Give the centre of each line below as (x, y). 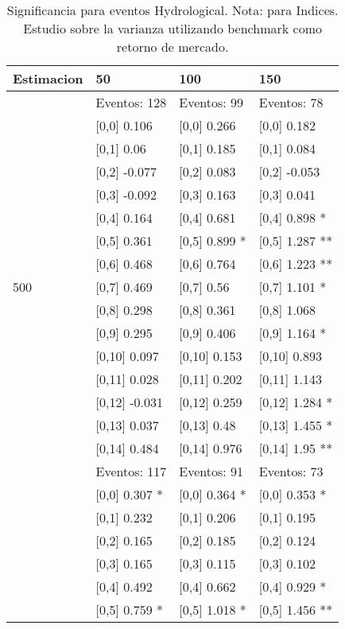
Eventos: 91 (211, 471)
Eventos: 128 (131, 102)
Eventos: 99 (211, 102)
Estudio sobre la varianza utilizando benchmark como (172, 28)
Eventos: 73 (291, 471)
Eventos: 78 (291, 102)
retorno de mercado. (172, 47)
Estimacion (48, 78)
